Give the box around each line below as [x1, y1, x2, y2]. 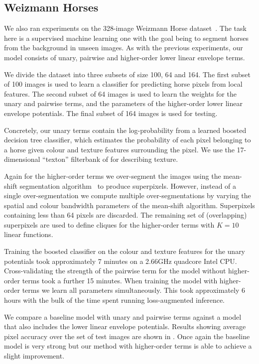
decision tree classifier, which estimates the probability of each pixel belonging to [4, 134, 251, 145]
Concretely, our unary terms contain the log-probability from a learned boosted [4, 124, 247, 135]
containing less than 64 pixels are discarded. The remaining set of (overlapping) [4, 210, 247, 220]
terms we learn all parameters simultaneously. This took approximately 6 [22, 285, 246, 295]
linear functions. [4, 229, 53, 240]
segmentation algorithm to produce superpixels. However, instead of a [19, 180, 237, 191]
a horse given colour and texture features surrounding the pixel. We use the [4, 144, 235, 154]
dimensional [4, 154, 40, 164]
